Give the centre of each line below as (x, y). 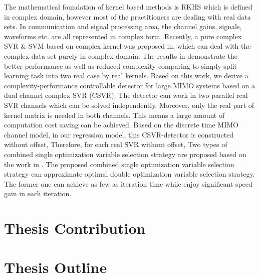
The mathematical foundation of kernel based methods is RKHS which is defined (128, 7)
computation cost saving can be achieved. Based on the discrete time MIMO (121, 125)
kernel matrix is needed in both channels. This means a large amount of (114, 115)
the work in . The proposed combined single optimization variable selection (119, 164)
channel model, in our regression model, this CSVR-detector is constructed (119, 134)
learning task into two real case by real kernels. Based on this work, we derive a (126, 76)
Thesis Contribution (75, 228)
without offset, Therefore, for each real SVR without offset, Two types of (116, 144)
